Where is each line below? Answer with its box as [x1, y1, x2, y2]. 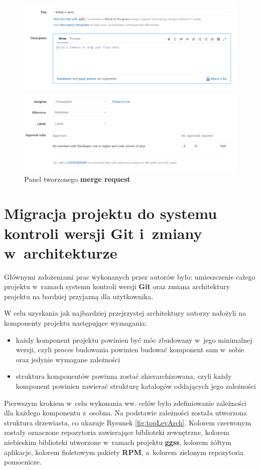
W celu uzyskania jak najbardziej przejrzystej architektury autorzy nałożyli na [4, 308, 246, 318]
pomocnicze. [4, 456, 42, 467]
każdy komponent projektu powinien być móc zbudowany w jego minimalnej [16, 334, 252, 345]
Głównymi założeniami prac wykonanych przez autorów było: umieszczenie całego [4, 271, 255, 282]
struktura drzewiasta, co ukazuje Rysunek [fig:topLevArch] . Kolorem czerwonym [4, 417, 251, 427]
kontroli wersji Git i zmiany [4, 222, 202, 243]
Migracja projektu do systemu [4, 203, 217, 223]
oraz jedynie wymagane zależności [16, 354, 120, 364]
